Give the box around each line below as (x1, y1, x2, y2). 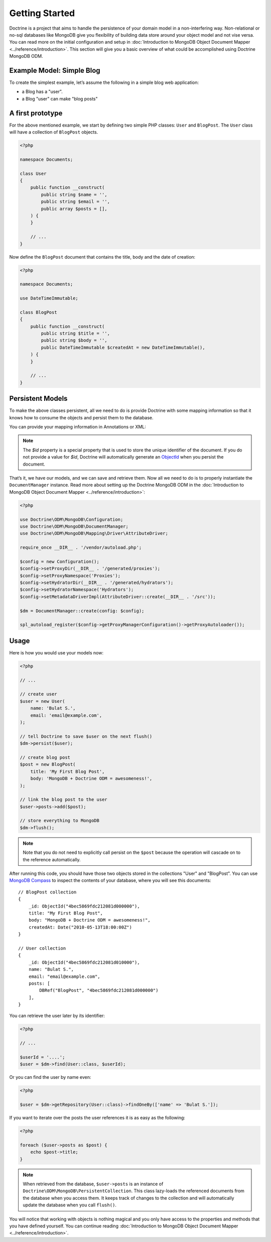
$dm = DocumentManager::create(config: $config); (20, 608, 145, 614)
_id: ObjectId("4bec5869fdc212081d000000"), (28, 903, 140, 909)
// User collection (18, 945, 66, 951)
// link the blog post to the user (20, 797, 107, 803)
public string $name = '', (41, 191, 107, 197)
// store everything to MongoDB (20, 818, 100, 824)
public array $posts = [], (41, 206, 107, 211)
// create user (20, 691, 57, 697)
